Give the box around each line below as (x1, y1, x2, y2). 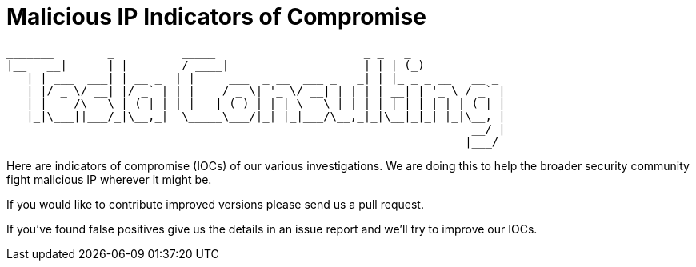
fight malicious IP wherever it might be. (6, 172, 212, 186)
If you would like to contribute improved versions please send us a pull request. (6, 197, 424, 211)
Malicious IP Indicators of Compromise (6, 3, 426, 30)
